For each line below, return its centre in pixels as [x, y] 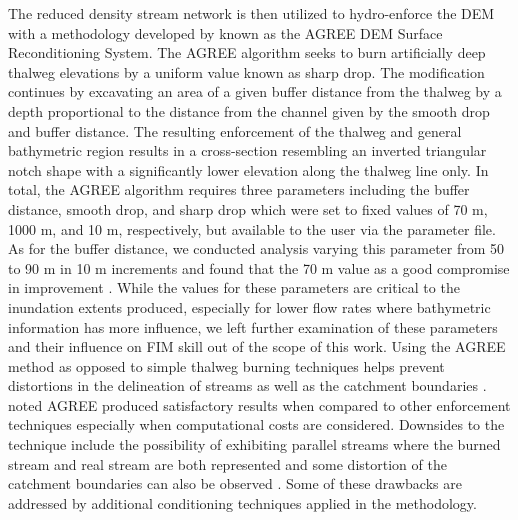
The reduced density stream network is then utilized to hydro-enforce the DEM [251, 13]
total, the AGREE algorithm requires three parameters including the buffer [239, 189]
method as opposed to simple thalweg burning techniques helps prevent [226, 365]
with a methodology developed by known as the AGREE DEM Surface [225, 32]
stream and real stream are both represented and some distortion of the [227, 463]
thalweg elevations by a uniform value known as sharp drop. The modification [246, 71]
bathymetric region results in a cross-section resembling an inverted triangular [247, 150]
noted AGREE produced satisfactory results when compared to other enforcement [259, 404]
